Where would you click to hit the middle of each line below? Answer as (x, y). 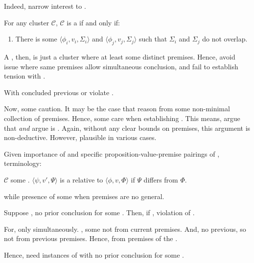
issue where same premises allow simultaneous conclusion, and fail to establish (121, 66)
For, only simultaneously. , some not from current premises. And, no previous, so (125, 229)
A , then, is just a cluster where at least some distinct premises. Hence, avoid (120, 56)
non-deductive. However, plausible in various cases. (80, 137)
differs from (161, 179)
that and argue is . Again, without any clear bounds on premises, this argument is (127, 128)
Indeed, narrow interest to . (45, 6)
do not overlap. (225, 39)
